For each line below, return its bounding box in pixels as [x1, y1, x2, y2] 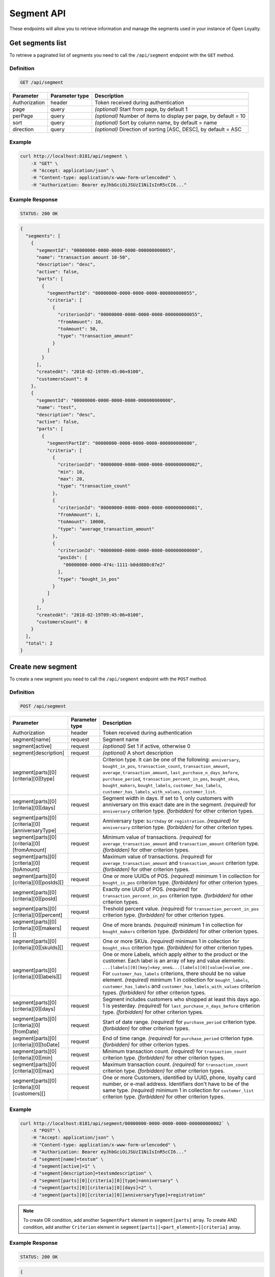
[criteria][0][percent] [12, 911, 63, 918]
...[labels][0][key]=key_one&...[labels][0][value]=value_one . [102, 963, 253, 971]
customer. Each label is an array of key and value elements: [102, 957, 245, 964]
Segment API [9, 8, 66, 19]
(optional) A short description [102, 749, 173, 756]
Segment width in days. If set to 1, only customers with [102, 794, 234, 801]
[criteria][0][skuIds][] [12, 944, 64, 951]
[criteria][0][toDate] [12, 1041, 60, 1048]
